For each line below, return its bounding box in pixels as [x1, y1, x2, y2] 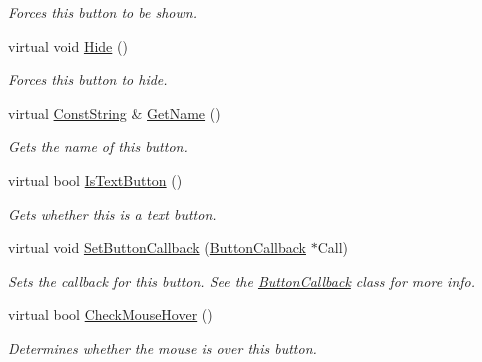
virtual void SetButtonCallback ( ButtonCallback [8, 237, 306, 258]
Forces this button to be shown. [8, 2, 197, 22]
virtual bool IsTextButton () [8, 169, 183, 190]
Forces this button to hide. [8, 69, 168, 90]
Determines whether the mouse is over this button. [8, 337, 317, 358]
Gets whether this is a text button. [8, 203, 217, 224]
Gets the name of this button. [8, 136, 188, 157]
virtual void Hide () [8, 35, 128, 56]
